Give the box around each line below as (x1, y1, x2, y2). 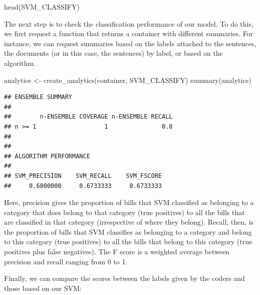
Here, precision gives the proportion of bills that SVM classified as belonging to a (4, 197, 254, 208)
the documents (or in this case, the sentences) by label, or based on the (4, 48, 223, 58)
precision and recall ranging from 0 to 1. (4, 256, 128, 266)
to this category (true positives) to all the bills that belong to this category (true (4, 236, 252, 247)
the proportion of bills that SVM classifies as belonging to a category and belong (4, 226, 252, 237)
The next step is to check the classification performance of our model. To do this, (4, 18, 253, 29)
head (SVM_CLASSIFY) (4, 2, 80, 12)
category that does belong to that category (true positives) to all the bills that (4, 207, 245, 217)
